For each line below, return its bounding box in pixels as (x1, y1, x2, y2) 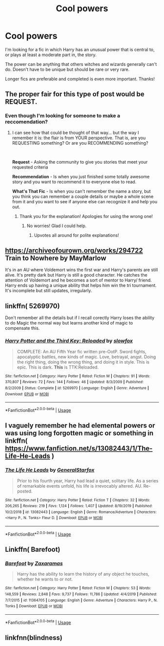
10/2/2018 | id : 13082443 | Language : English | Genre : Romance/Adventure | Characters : (5, 509, 157, 515)
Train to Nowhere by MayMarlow (5, 254, 106, 262)
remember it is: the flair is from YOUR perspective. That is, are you (12, 135, 146, 141)
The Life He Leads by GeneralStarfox (5, 467, 95, 474)
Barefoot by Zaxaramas (5, 560, 63, 567)
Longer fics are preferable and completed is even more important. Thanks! (5, 76, 155, 82)
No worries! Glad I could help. (26, 223, 87, 229)
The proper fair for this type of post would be (5, 90, 145, 98)
